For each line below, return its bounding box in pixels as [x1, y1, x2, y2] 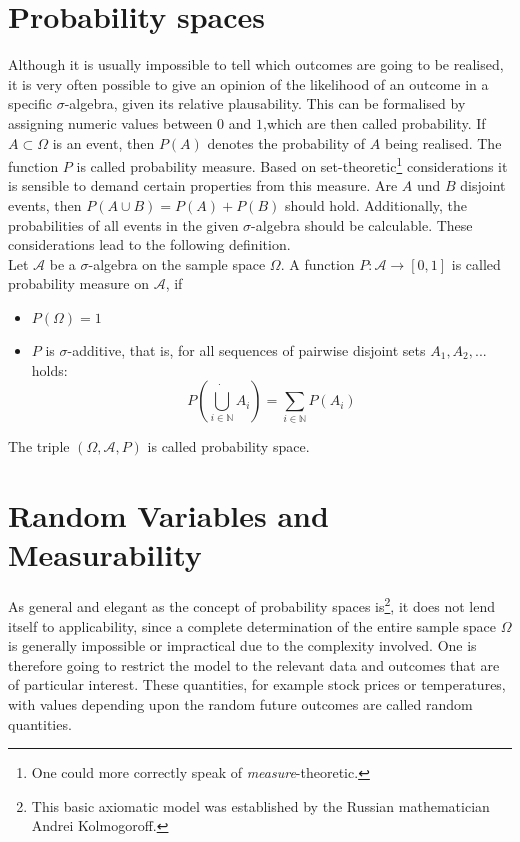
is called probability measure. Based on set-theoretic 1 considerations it [76, 153, 508, 176]
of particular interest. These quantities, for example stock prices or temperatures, [8, 674, 506, 695]
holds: [31, 359, 68, 380]
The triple [8, 436, 70, 457]
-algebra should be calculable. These [251, 214, 473, 235]
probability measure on [8, 273, 149, 294]
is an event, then [52, 132, 155, 153]
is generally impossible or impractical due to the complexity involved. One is [8, 635, 477, 656]
